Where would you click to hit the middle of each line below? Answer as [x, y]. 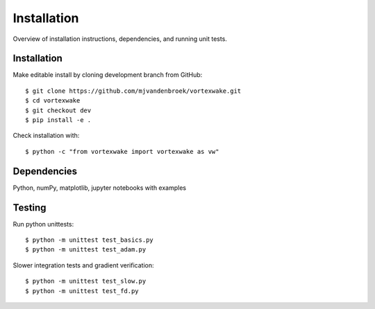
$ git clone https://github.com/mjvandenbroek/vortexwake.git [133, 91]
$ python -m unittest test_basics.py [90, 240]
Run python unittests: [43, 224]
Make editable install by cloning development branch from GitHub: [108, 75]
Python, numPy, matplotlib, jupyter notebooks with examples [100, 188]
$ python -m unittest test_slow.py [86, 281]
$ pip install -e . [58, 120]
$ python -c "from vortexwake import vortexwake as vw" [122, 151]
